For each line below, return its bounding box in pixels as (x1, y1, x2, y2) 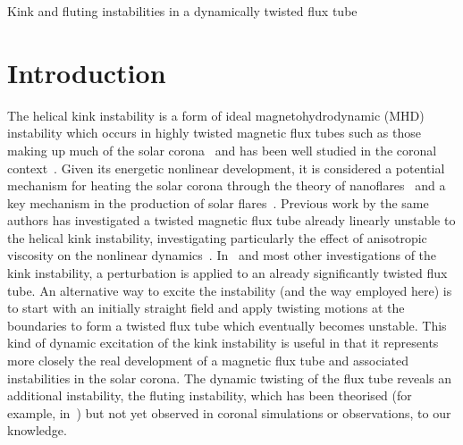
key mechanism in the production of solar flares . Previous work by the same (7, 193, 429, 212)
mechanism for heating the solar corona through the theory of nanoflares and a (7, 176, 446, 195)
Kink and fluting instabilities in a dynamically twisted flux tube (7, 2, 358, 20)
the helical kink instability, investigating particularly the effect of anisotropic (7, 228, 427, 247)
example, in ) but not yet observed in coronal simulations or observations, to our (7, 403, 451, 422)
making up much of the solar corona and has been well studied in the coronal (7, 140, 437, 159)
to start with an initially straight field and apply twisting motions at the (7, 298, 405, 317)
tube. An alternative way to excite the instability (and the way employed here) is (7, 281, 452, 299)
